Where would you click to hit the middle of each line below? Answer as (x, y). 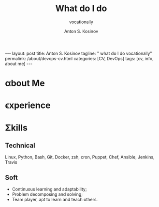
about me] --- (19, 64)
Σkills (16, 128)
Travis (11, 162)
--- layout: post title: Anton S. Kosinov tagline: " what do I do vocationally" (79, 53)
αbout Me (25, 83)
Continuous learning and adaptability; (49, 189)
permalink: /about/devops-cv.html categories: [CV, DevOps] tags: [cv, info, (79, 58)
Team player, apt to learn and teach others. (55, 200)
